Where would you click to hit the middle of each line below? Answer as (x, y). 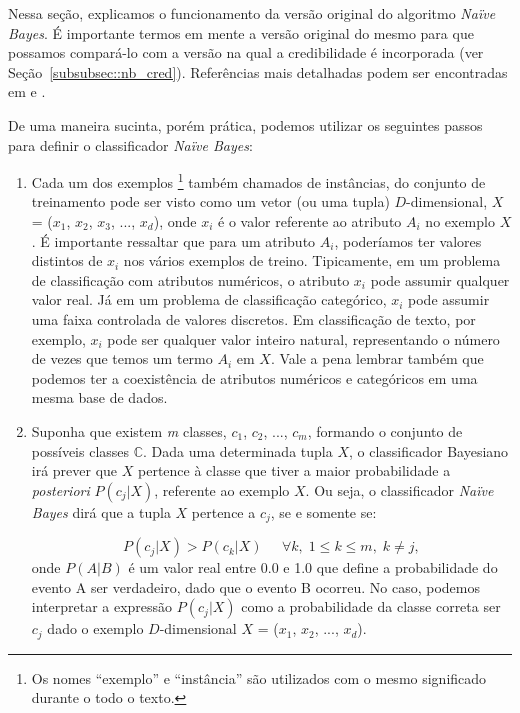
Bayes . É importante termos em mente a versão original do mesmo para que (241, 32)
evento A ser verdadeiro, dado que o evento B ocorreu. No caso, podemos (255, 586)
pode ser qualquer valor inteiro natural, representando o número (303, 338)
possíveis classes (80, 450)
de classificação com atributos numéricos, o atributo (190, 279)
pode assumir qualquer (440, 279)
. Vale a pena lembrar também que (377, 358)
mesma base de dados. (99, 397)
